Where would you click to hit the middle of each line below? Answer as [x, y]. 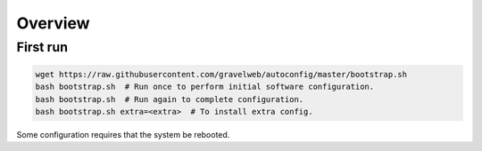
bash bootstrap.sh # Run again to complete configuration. [170, 99]
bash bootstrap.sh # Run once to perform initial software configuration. [205, 87]
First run [42, 47]
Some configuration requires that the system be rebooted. [123, 134]
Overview [53, 23]
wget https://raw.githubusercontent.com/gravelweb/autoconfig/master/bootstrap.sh [221, 74]
